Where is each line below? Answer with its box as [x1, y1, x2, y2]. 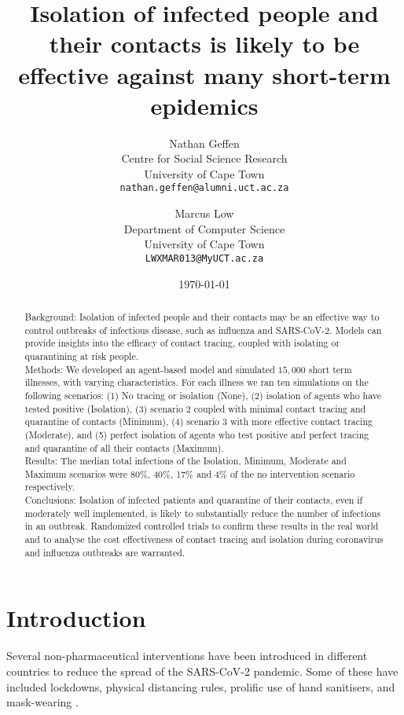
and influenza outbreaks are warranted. [24, 545, 185, 559]
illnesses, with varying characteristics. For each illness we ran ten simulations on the [24, 376, 369, 389]
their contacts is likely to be [49, 27, 360, 60]
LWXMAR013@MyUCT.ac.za [145, 252, 264, 264]
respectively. [24, 480, 75, 493]
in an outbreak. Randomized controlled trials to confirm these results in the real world [24, 519, 379, 533]
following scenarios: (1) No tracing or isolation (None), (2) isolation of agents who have [24, 388, 382, 401]
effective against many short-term [18, 58, 391, 90]
